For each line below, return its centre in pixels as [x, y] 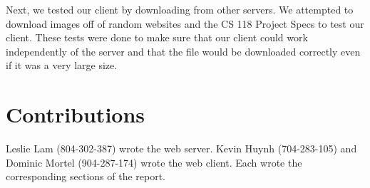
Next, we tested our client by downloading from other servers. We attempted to [180, 9]
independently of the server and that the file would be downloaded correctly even [183, 51]
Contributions [76, 114]
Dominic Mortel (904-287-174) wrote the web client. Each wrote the [154, 162]
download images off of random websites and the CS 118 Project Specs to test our [185, 23]
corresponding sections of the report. [86, 176]
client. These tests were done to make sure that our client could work [157, 37]
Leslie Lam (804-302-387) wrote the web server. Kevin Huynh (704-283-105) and [181, 148]
